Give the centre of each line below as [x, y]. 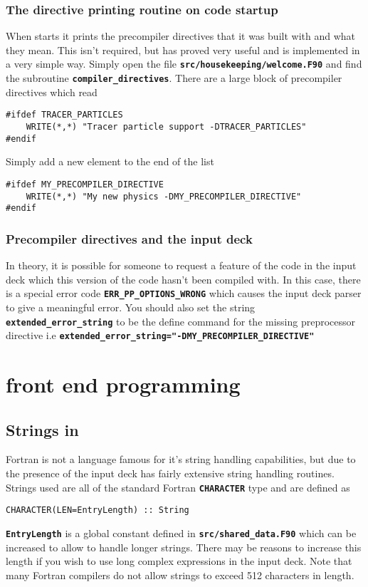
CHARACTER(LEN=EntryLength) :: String [98, 510]
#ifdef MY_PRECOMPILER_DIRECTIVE [85, 184]
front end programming [123, 384]
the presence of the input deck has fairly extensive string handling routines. [170, 473]
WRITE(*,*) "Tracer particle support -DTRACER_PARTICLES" [166, 126]
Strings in [42, 429]
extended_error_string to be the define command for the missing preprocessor [181, 321]
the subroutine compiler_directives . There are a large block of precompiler [174, 78]
